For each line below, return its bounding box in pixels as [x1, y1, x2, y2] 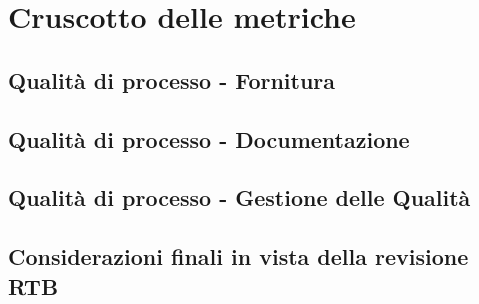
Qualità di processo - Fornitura [8, 64, 336, 95]
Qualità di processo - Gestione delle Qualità [8, 182, 471, 213]
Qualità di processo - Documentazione [8, 123, 410, 154]
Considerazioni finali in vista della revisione [8, 241, 469, 272]
